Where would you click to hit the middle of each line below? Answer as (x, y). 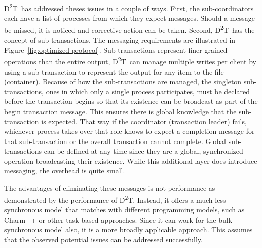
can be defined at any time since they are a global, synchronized (143, 151)
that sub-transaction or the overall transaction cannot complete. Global (115, 141)
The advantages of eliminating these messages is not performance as (110, 188)
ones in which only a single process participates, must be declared (148, 91)
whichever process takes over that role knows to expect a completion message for (129, 131)
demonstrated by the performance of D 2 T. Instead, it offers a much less (115, 199)
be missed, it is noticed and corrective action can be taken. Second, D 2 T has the (129, 29)
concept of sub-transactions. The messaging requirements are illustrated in (120, 40)
